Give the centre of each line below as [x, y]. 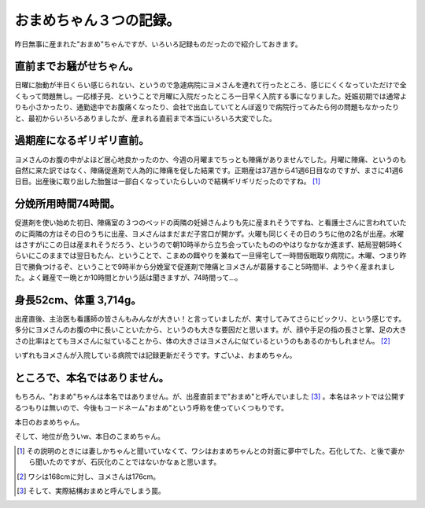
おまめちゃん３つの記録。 [98, 20]
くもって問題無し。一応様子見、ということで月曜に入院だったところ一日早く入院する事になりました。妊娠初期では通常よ [211, 96]
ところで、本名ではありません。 [92, 378]
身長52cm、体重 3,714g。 [78, 300]
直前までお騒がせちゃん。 [77, 66]
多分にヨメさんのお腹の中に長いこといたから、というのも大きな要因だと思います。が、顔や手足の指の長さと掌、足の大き [211, 329]
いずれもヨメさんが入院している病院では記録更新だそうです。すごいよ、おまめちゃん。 [155, 355]
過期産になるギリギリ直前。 [82, 140]
